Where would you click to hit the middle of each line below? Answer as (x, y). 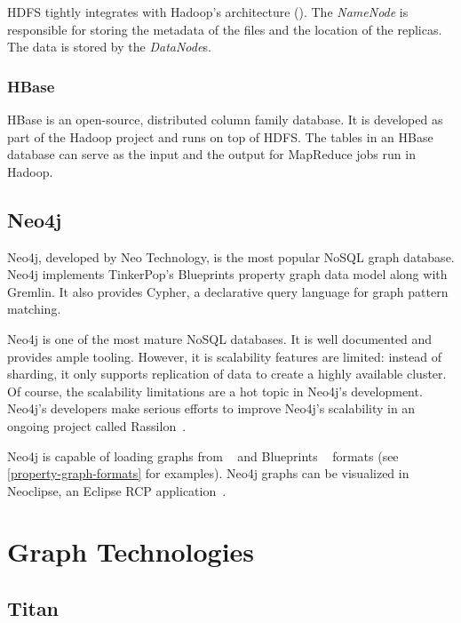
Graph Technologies (131, 551)
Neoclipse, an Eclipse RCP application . (117, 490)
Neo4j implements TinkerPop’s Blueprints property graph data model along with (227, 274)
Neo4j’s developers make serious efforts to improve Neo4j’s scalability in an (211, 408)
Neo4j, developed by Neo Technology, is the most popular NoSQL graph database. (231, 256)
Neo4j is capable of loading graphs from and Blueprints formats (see (203, 455)
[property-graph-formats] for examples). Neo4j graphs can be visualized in (208, 473)
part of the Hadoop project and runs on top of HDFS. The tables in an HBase (220, 136)
